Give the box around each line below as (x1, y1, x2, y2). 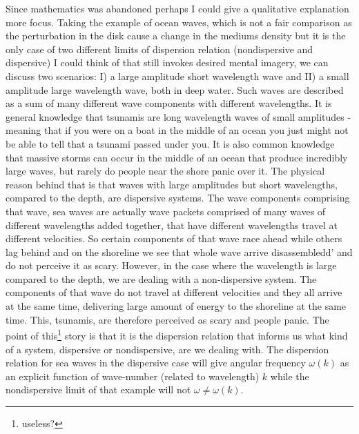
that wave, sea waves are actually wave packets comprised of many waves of (6, 204, 326, 218)
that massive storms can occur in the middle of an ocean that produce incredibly (6, 150, 348, 164)
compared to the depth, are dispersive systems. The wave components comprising (6, 190, 350, 205)
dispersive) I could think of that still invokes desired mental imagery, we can (6, 55, 329, 70)
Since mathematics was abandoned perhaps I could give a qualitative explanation (6, 1, 349, 15)
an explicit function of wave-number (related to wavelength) (6, 368, 260, 383)
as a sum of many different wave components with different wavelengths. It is (6, 96, 332, 110)
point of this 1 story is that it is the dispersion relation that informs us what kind (6, 326, 348, 342)
